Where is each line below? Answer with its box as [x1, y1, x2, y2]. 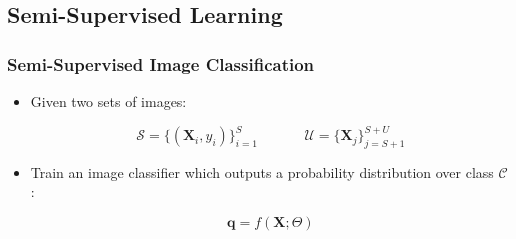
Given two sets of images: [30, 91, 187, 111]
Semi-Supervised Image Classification [7, 51, 315, 76]
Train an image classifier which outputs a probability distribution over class [30, 161, 494, 182]
